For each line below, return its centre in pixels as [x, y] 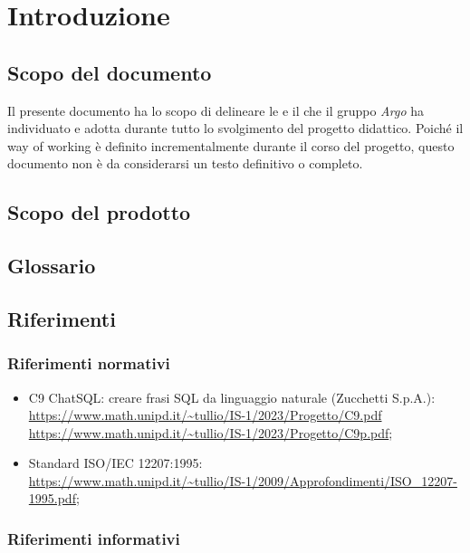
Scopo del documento [110, 72]
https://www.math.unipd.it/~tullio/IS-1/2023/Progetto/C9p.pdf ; [211, 432]
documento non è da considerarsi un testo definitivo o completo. [185, 163]
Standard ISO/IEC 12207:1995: [115, 463]
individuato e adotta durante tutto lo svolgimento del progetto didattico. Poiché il [235, 128]
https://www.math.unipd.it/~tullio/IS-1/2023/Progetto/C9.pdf [205, 415]
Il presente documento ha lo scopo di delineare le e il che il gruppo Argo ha [216, 110]
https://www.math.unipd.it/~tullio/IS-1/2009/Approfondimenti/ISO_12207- [243, 480]
